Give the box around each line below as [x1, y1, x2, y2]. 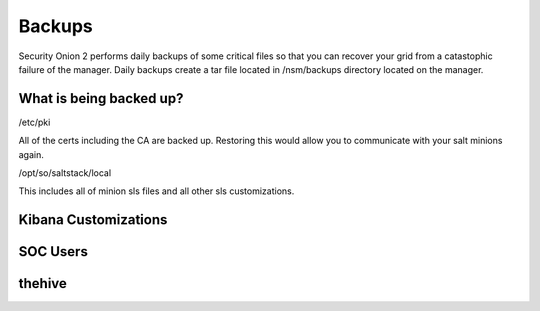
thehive [18, 275, 67, 292]
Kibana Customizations [18, 211, 168, 229]
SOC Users [18, 243, 89, 260]
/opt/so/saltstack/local [18, 167, 112, 179]
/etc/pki [18, 116, 51, 128]
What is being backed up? [18, 90, 184, 107]
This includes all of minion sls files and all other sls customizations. [18, 185, 295, 197]
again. [18, 148, 45, 160]
